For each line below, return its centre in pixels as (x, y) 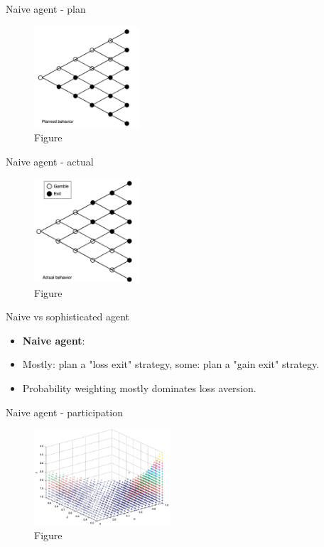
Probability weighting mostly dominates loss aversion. (139, 388)
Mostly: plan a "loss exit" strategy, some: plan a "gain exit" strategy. (171, 364)
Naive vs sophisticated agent (68, 316)
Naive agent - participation (64, 412)
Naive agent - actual (50, 161)
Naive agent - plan (46, 9)
